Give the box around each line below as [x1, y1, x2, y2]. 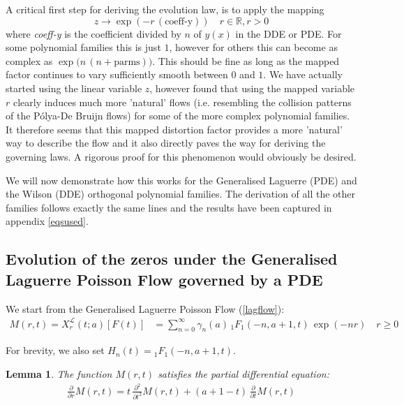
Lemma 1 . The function [6, 367, 112, 381]
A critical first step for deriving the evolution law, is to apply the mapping [6, 2, 324, 16]
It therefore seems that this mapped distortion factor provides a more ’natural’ [6, 121, 343, 136]
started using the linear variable [6, 80, 142, 95]
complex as [6, 53, 53, 68]
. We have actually [263, 67, 343, 82]
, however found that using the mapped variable [149, 80, 355, 95]
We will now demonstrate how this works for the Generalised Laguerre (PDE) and [6, 172, 357, 187]
